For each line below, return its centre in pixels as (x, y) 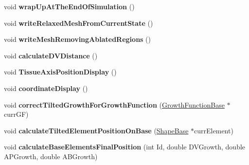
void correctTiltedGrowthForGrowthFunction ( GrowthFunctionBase (114, 104)
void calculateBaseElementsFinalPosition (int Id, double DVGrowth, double (125, 147)
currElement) (214, 130)
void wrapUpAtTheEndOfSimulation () (69, 6)
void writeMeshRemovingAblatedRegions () (77, 39)
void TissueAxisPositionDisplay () (60, 72)
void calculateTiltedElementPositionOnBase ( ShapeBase (96, 130)
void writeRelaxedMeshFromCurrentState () (79, 23)
